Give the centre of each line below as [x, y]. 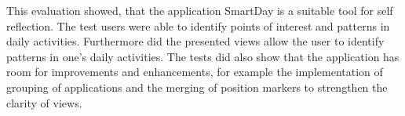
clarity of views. [44, 102]
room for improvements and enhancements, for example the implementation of [195, 72]
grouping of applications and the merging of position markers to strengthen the [197, 87]
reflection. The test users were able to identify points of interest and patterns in [198, 25]
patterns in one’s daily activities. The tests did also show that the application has [203, 56]
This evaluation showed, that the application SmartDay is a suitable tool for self [200, 10]
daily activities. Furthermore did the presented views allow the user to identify [195, 41]
